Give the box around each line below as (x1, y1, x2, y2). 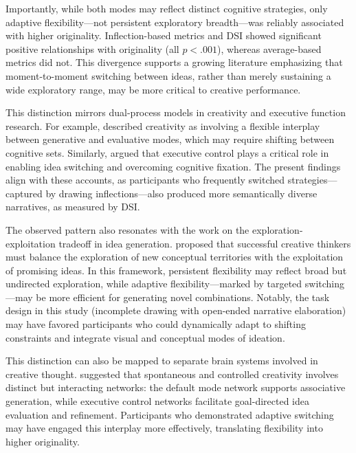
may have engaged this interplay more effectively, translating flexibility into (5, 421, 323, 435)
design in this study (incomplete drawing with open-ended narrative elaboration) (5, 303, 346, 318)
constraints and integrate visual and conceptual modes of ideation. (5, 330, 285, 344)
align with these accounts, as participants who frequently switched (5, 173, 285, 187)
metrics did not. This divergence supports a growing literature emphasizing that (5, 55, 343, 69)
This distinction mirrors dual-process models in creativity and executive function (5, 105, 346, 120)
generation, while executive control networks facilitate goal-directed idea (5, 394, 309, 408)
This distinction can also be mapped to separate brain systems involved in (5, 353, 318, 368)
